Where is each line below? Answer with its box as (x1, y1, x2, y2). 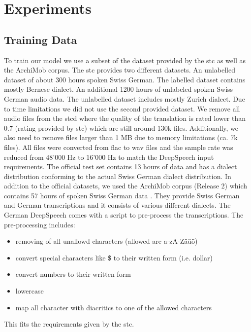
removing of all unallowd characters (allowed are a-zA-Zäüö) (15, 236, 198, 246)
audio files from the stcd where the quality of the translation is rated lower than (4, 113, 246, 123)
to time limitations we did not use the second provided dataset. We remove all (4, 103, 240, 113)
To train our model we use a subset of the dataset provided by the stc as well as (4, 55, 246, 65)
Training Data (4, 32, 77, 47)
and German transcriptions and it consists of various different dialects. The (4, 200, 231, 210)
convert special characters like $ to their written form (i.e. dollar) (15, 252, 213, 262)
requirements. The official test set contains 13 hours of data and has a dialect (4, 161, 237, 172)
